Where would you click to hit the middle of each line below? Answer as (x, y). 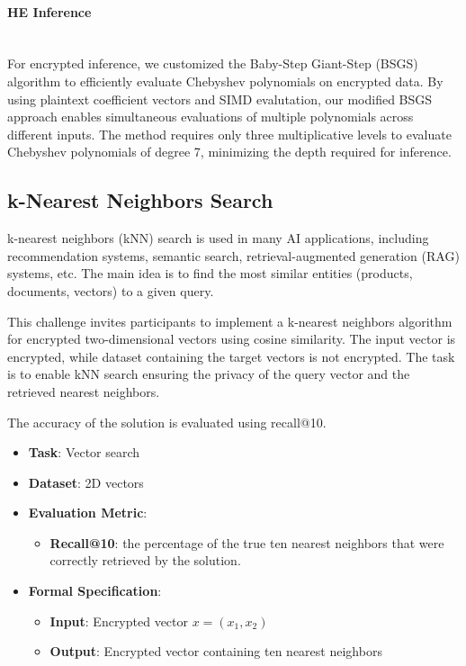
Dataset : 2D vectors (86, 482)
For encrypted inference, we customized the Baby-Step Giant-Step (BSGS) (213, 63)
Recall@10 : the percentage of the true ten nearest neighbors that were (247, 542)
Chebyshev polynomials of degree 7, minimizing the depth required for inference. (229, 152)
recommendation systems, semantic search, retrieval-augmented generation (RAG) (233, 255)
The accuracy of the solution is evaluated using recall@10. (167, 422)
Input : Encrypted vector (119, 621)
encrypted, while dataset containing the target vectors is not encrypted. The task (231, 356)
